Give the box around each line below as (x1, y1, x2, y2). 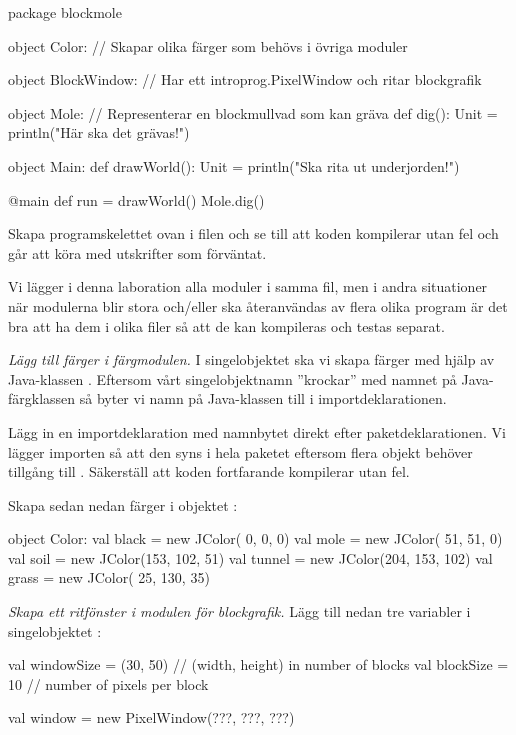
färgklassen (8, 388, 76, 409)
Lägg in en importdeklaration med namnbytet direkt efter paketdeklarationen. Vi (8, 421, 506, 442)
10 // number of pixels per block (8, 673, 209, 694)
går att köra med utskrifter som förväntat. (8, 242, 267, 263)
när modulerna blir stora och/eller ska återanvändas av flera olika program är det (8, 295, 508, 316)
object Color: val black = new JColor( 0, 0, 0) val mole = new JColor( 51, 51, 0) (8, 528, 503, 549)
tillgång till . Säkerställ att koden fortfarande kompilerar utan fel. (8, 461, 410, 482)
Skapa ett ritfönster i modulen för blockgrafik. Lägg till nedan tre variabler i (8, 601, 471, 622)
